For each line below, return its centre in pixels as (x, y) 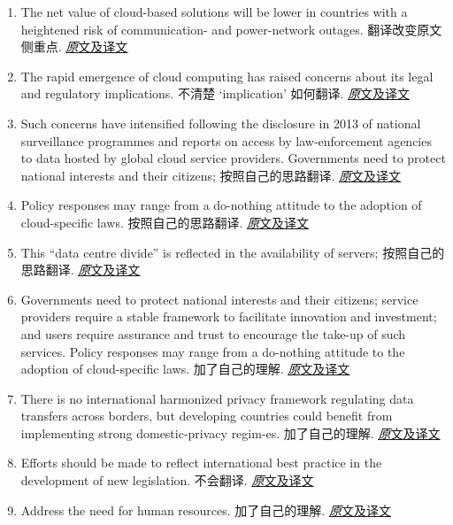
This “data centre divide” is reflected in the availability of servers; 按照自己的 (233, 252)
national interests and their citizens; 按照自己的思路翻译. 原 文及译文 (211, 175)
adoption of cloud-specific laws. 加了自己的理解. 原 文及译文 (185, 369)
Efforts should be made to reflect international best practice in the (201, 463)
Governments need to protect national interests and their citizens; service (219, 299)
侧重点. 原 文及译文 (74, 46)
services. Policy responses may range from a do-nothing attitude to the (213, 351)
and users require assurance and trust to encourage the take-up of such (213, 333)
